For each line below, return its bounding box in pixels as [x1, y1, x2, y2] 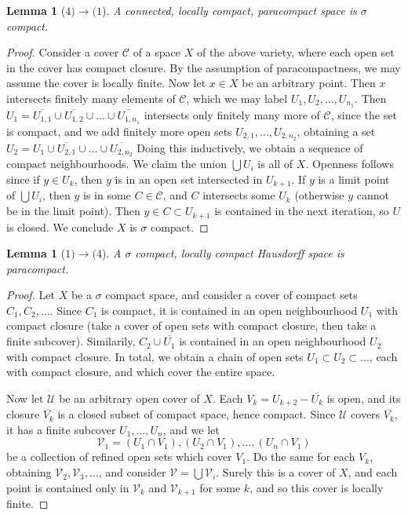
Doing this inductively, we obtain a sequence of [137, 139, 363, 155]
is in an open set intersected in [115, 171, 263, 187]
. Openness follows [305, 155, 394, 172]
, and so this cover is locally [250, 479, 384, 495]
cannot [356, 187, 389, 203]
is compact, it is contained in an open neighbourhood [101, 301, 358, 318]
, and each [348, 464, 398, 480]
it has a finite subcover [6, 421, 116, 437]
